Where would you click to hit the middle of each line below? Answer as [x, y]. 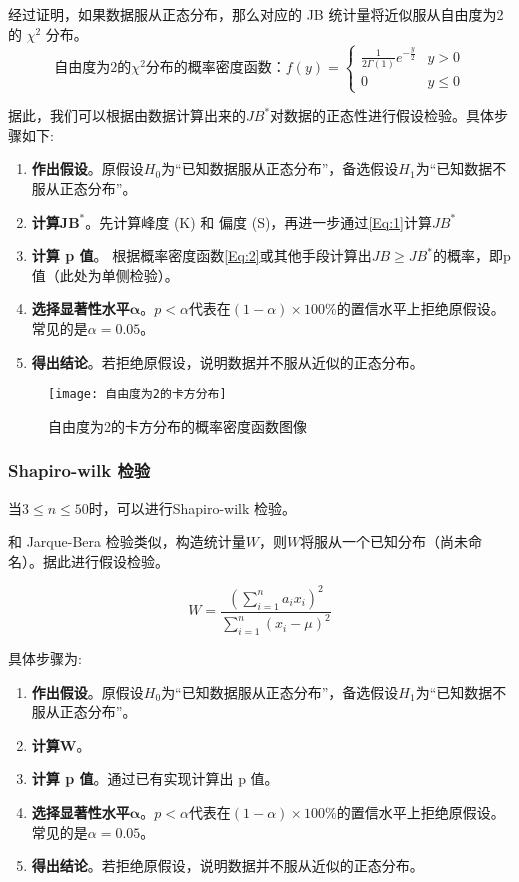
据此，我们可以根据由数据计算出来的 [127, 115]
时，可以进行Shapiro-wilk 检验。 [192, 507]
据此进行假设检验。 [105, 560]
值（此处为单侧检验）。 [105, 274]
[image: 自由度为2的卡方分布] [137, 394]
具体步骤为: [45, 658]
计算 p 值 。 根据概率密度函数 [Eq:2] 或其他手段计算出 [201, 255]
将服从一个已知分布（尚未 [384, 541]
